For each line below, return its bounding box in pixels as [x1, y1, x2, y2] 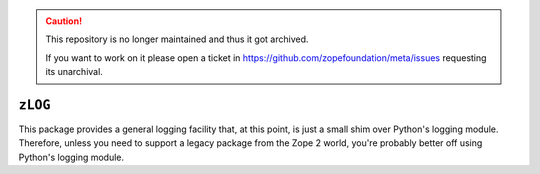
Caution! [45, 15, 83, 27]
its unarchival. [45, 66, 104, 78]
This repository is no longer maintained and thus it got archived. [45, 33, 309, 45]
